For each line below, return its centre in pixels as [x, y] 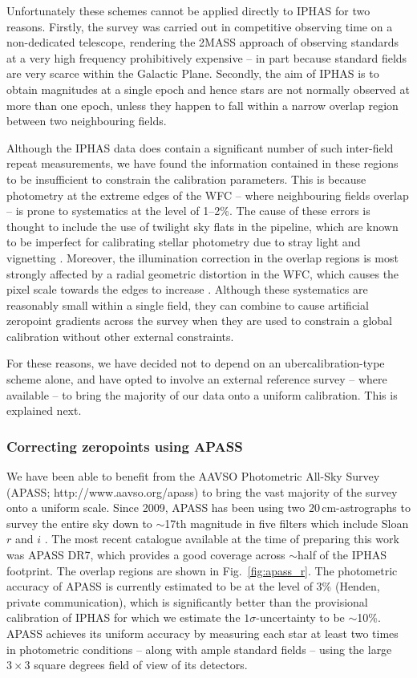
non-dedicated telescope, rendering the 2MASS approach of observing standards [202, 42]
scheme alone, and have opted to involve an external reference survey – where [197, 379]
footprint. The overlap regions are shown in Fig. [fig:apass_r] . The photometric [202, 570]
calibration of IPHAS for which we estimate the [123, 617]
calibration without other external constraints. [120, 336]
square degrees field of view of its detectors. [141, 665]
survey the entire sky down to [79, 523]
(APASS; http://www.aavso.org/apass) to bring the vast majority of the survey [202, 491]
